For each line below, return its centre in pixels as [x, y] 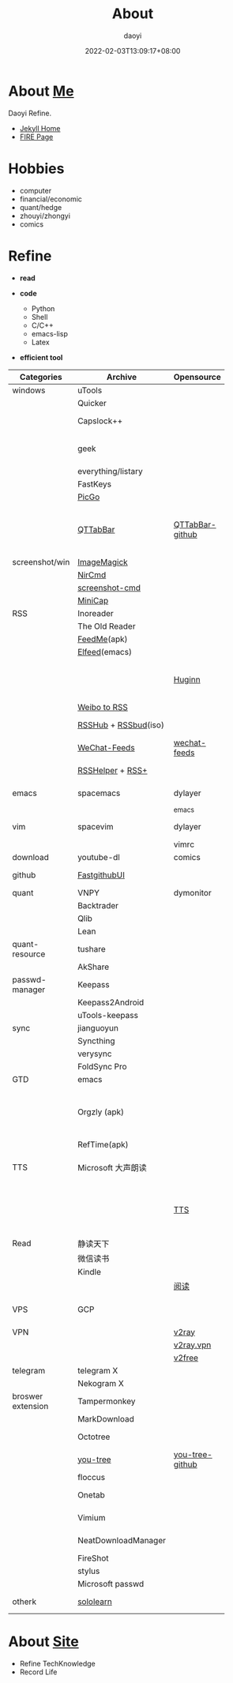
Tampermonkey [107, 1401]
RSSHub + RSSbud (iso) [121, 725]
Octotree [94, 1437]
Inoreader [96, 613]
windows [29, 390]
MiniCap [93, 600]
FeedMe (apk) [103, 639]
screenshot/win [41, 562]
